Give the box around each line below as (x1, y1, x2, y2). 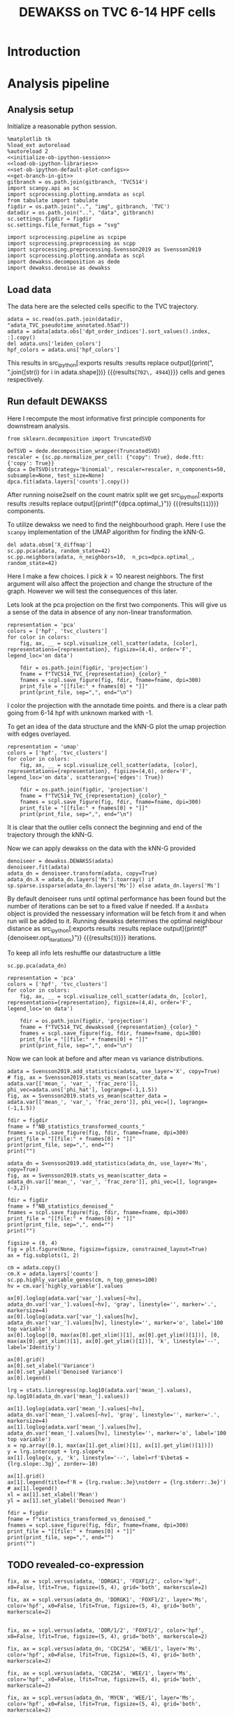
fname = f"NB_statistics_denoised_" (7, 1203, 114, 1210)
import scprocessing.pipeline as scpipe (7, 234, 127, 241)
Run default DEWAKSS (7, 395, 108, 407)
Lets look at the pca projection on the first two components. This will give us (7, 601, 227, 609)
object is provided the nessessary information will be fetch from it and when (7, 909, 226, 918)
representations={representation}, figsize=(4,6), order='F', (7, 768, 192, 775)
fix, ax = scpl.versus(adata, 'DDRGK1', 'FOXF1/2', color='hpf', (7, 1578, 201, 1585)
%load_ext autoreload (7, 142, 71, 149)
